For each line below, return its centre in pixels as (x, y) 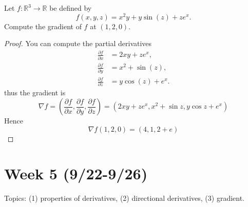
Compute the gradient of (43, 26)
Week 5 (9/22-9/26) (76, 173)
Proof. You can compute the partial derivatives (78, 43)
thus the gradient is (35, 92)
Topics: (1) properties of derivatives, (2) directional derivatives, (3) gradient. (125, 198)
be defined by (71, 8)
